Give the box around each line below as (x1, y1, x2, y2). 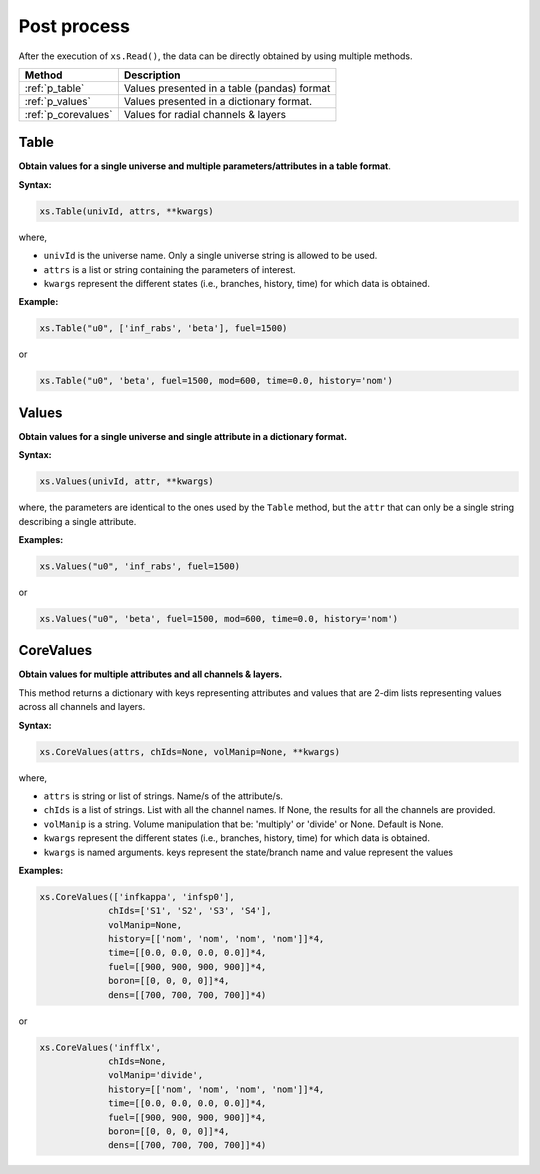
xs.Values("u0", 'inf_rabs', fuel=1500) (39, 560, 240, 572)
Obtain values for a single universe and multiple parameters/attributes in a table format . (18, 160, 392, 172)
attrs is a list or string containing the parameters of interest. (43, 263, 296, 275)
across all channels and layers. (18, 701, 146, 713)
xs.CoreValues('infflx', (39, 1041, 162, 1053)
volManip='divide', (108, 1070, 204, 1081)
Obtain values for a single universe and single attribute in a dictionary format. (18, 430, 348, 442)
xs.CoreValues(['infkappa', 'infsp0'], (39, 891, 235, 902)
